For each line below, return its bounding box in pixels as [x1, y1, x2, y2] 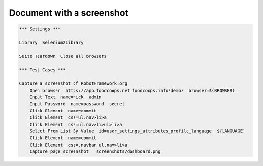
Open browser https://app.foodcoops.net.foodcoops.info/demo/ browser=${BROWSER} [29, 88, 235, 93]
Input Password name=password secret [29, 101, 125, 107]
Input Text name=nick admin [29, 94, 102, 100]
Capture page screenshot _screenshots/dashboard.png [29, 149, 161, 154]
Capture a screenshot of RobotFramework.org [19, 81, 128, 86]
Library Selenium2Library [19, 39, 84, 45]
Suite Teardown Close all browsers [19, 54, 107, 59]
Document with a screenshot [9, 7, 129, 18]
